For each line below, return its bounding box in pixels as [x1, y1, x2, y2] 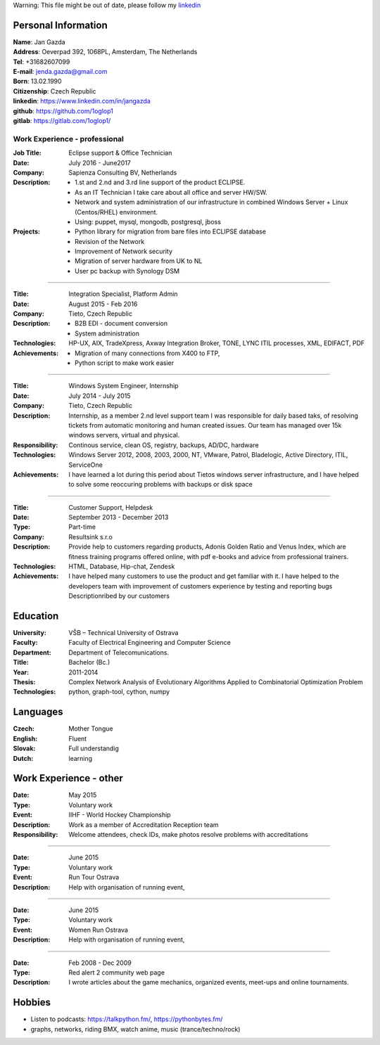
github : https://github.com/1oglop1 [13, 106, 114, 115]
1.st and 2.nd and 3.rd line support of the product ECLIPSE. [75, 178, 246, 186]
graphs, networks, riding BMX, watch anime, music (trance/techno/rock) [30, 1025, 241, 1033]
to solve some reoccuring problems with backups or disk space [68, 480, 253, 489]
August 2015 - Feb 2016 [68, 300, 138, 308]
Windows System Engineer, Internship [68, 382, 179, 390]
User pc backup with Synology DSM [75, 267, 179, 275]
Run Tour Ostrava [68, 873, 120, 882]
